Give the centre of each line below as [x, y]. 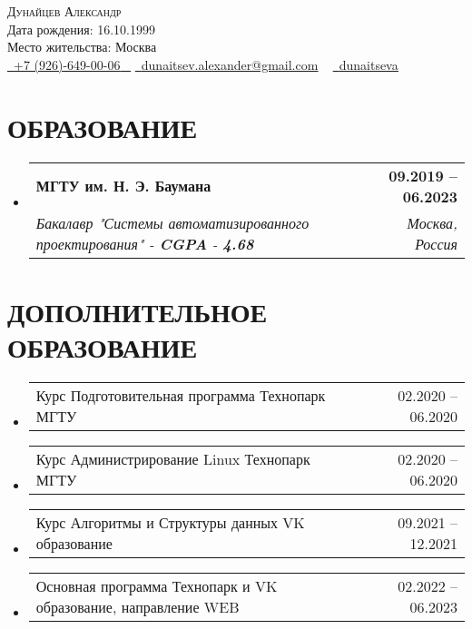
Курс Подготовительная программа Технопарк [181, 395]
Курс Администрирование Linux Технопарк [173, 458]
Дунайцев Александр [64, 11]
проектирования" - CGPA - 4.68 [145, 243]
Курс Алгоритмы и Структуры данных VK [170, 522]
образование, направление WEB [138, 606]
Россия [436, 243]
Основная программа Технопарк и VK [157, 585]
